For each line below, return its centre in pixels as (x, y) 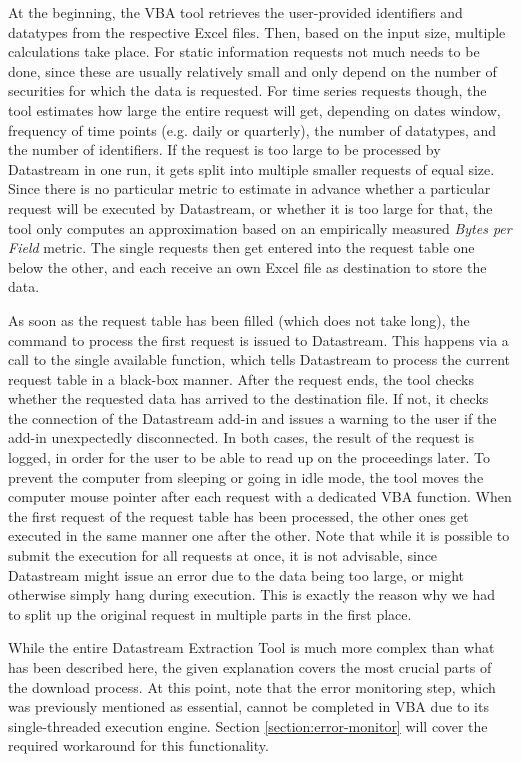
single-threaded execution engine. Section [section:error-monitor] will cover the (248, 725)
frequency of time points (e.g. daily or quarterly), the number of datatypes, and (252, 129)
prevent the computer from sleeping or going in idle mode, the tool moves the (246, 476)
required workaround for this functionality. (138, 745)
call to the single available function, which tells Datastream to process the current (259, 359)
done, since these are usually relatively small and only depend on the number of (252, 70)
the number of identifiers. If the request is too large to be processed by (224, 149)
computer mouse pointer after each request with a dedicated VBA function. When (260, 496)
